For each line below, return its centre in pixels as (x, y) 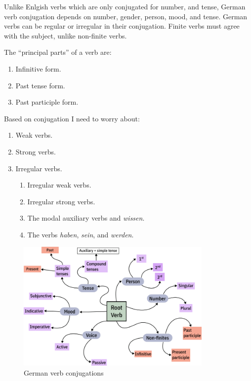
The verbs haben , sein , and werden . (81, 234)
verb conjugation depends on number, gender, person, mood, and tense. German (126, 16)
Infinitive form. (38, 68)
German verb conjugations (64, 372)
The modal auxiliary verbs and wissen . (86, 218)
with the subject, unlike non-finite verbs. (65, 35)
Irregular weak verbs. (59, 185)
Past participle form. (47, 102)
